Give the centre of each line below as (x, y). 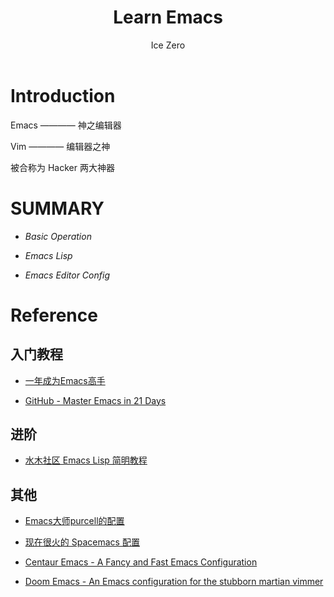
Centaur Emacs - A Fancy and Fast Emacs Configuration (141, 562)
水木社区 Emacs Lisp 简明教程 (86, 460)
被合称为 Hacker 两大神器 (62, 167)
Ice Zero (168, 45)
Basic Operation (58, 236)
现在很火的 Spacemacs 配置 (82, 542)
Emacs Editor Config (67, 275)
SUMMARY (57, 208)
